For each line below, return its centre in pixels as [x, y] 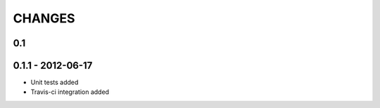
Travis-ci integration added [70, 92]
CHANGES [44, 18]
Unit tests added [55, 82]
